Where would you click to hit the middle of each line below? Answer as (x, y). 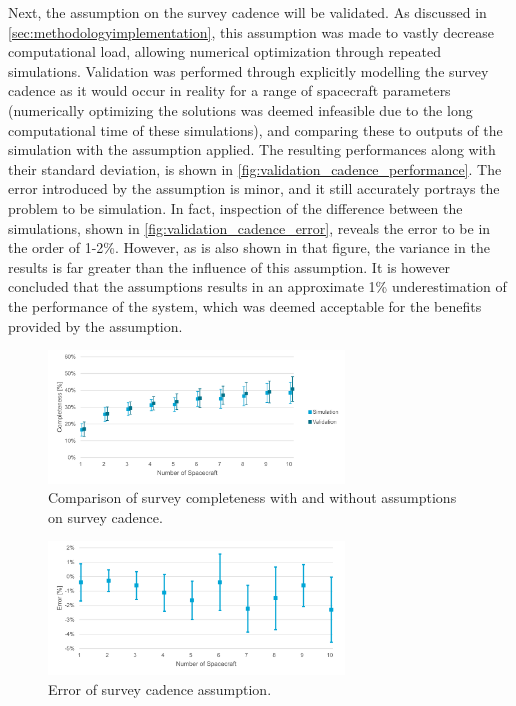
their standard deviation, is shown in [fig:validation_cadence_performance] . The (255, 168)
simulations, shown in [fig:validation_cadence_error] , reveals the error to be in (249, 227)
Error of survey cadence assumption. (160, 688)
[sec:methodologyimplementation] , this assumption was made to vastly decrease (251, 31)
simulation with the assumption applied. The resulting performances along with (252, 149)
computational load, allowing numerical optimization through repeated (225, 51)
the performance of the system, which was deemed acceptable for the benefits (245, 305)
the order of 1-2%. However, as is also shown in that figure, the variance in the (249, 247)
